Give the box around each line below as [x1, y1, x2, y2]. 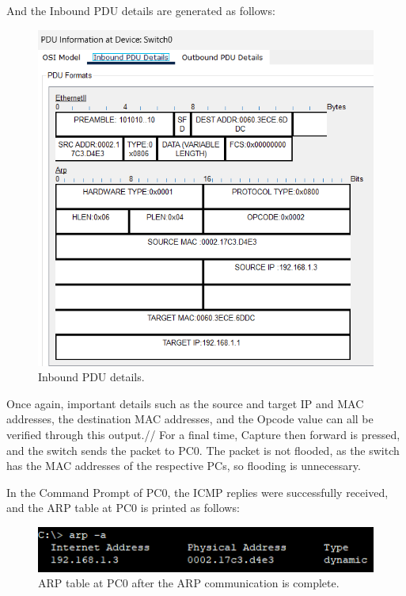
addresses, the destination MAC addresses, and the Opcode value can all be [6, 411, 374, 427]
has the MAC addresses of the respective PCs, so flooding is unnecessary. [6, 457, 361, 474]
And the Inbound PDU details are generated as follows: [6, 2, 275, 18]
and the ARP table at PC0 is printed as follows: [6, 499, 240, 516]
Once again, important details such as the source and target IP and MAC [6, 395, 364, 411]
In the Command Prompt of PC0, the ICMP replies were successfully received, [6, 483, 389, 500]
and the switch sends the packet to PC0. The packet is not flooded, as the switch [6, 441, 400, 458]
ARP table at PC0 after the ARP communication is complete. [38, 575, 340, 591]
